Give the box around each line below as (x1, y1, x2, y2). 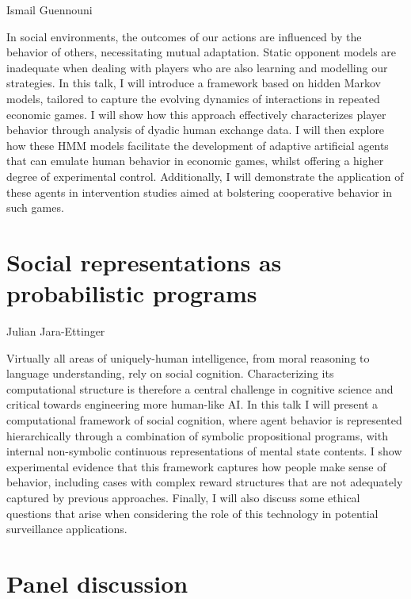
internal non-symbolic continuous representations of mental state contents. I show (6, 443, 402, 459)
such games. (6, 199, 64, 216)
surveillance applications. (6, 520, 127, 537)
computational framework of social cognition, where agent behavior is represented (6, 412, 402, 428)
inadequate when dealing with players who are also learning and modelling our (6, 59, 388, 75)
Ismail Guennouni (6, 2, 93, 17)
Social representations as (6, 245, 282, 278)
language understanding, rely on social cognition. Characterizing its (6, 365, 334, 382)
